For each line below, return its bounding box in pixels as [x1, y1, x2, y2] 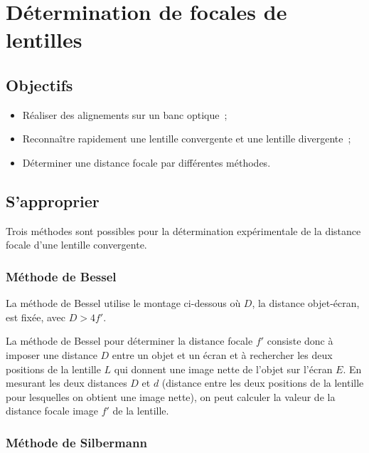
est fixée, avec [6, 309, 66, 324]
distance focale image [6, 403, 98, 418]
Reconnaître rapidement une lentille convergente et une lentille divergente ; [22, 131, 351, 146]
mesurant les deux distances [6, 375, 127, 390]
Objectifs [6, 73, 73, 95]
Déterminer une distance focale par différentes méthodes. [22, 155, 271, 170]
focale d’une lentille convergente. [6, 237, 147, 252]
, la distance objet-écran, [252, 296, 360, 311]
